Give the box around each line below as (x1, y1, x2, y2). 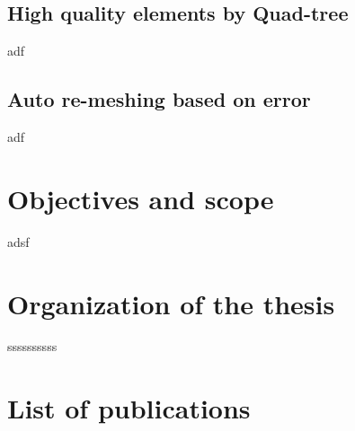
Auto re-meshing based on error (7, 85, 311, 113)
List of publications (7, 390, 251, 427)
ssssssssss (7, 337, 58, 356)
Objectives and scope (7, 180, 274, 216)
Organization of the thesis (7, 285, 335, 321)
